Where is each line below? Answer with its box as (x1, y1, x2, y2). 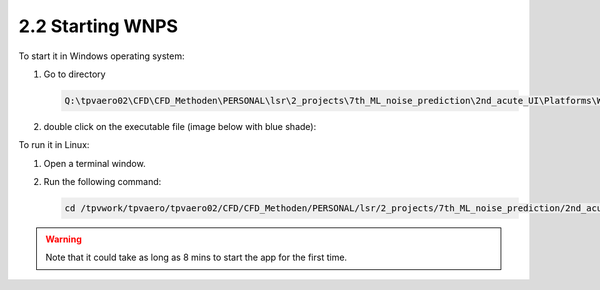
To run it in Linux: (18, 139, 90, 151)
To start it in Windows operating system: (18, 50, 185, 62)
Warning (45, 233, 82, 245)
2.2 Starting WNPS (18, 15, 179, 37)
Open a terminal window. (43, 157, 146, 169)
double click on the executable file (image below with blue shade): (43, 120, 317, 132)
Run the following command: (43, 176, 162, 188)
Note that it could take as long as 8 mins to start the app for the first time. (45, 251, 348, 264)
